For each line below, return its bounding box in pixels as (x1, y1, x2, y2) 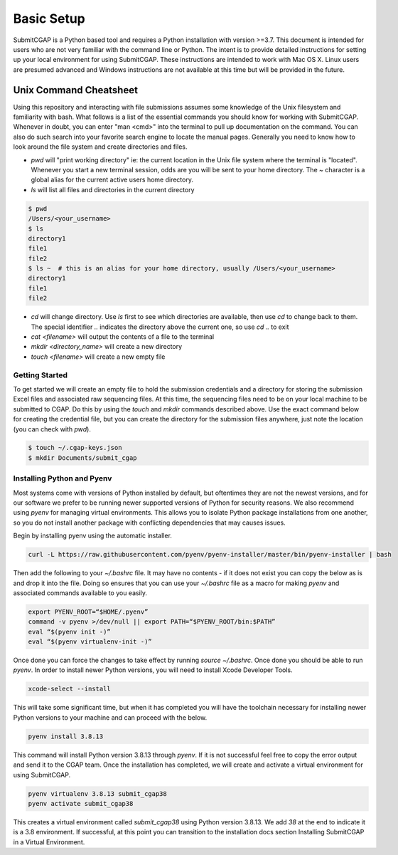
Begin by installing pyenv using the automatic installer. (13, 531, 172, 540)
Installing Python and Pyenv (13, 473, 112, 483)
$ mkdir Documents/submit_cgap (28, 453, 138, 462)
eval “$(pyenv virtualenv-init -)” (28, 638, 152, 646)
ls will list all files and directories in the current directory (31, 185, 195, 194)
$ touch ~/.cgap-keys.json (28, 444, 122, 452)
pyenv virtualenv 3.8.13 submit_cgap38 (28, 790, 167, 797)
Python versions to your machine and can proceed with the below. (13, 713, 208, 722)
